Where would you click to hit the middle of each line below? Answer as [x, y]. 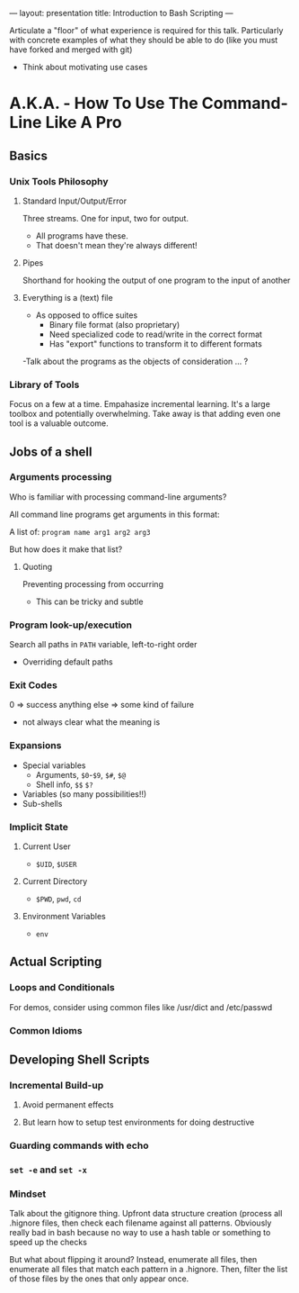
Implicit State [39, 827]
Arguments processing [61, 477]
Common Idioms [46, 1030]
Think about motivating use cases [85, 67]
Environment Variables [64, 917]
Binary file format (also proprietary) [114, 324]
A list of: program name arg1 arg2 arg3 [80, 531]
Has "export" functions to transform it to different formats [155, 344]
